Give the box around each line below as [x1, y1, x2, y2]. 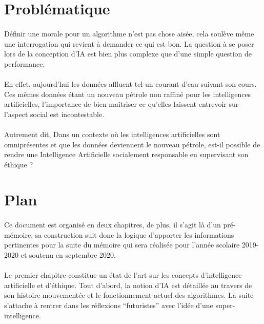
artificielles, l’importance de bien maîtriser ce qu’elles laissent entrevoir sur [4, 99, 239, 109]
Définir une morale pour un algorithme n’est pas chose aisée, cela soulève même [4, 28, 254, 39]
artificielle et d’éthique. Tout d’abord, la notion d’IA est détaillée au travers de [4, 279, 252, 290]
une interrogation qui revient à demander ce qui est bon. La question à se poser [4, 38, 254, 49]
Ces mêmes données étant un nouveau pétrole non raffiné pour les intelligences [4, 88, 251, 99]
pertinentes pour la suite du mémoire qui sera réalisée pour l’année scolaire [4, 239, 240, 250]
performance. [4, 58, 45, 69]
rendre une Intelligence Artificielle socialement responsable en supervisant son [4, 149, 249, 160]
